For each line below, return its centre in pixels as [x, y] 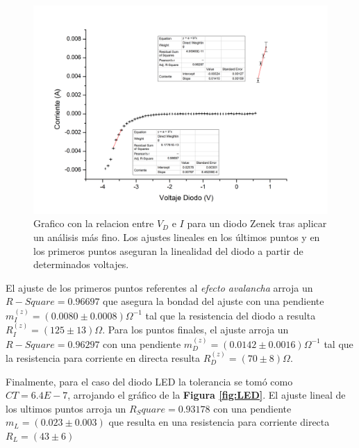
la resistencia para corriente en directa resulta [103, 357]
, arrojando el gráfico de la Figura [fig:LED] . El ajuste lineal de [207, 395]
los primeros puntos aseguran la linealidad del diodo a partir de [168, 250]
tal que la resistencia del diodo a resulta [231, 315]
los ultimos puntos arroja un [66, 408]
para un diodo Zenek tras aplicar [257, 223]
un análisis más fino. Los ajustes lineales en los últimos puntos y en [177, 237]
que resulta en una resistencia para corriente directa [219, 422]
